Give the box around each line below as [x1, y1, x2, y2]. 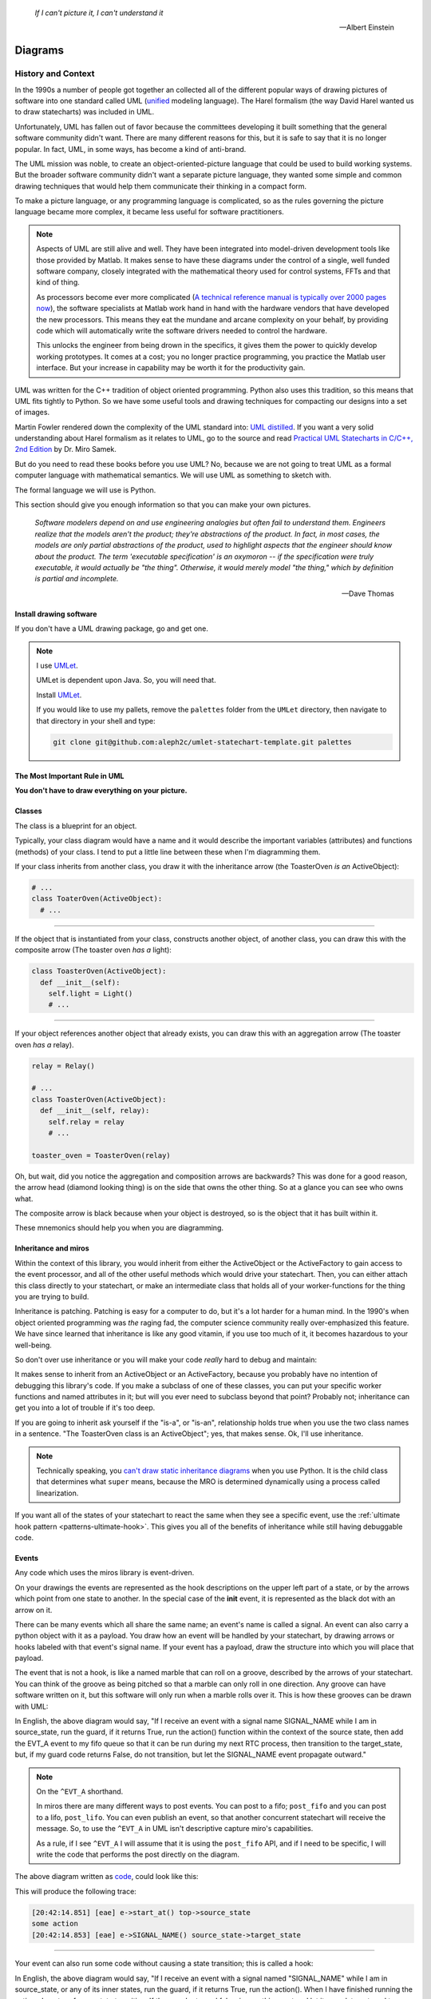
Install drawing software [14, 608, 97, 619]
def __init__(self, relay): [40, 1106, 150, 1115]
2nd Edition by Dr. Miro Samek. [14, 445, 117, 454]
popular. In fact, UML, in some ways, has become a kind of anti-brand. [14, 144, 247, 154]
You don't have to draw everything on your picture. [14, 786, 188, 796]
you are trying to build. [14, 1291, 89, 1301]
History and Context [14, 68, 95, 79]
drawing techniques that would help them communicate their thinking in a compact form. [14, 181, 307, 191]
